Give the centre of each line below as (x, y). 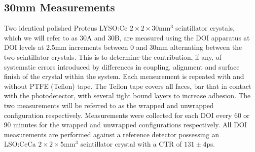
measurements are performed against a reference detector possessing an (111, 134)
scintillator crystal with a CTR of (131, 144)
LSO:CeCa (20, 144)
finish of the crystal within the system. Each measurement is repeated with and (124, 76)
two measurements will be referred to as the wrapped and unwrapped (109, 105)
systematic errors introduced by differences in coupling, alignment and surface (122, 66)
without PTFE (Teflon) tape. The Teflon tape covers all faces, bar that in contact (128, 86)
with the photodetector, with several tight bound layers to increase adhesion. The (127, 95)
